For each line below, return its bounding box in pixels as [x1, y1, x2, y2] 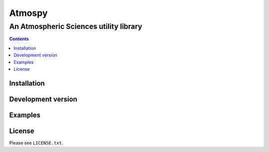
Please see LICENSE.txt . [9, 140, 63, 146]
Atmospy [9, 7, 48, 18]
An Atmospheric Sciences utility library [9, 22, 142, 31]
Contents [9, 36, 29, 42]
